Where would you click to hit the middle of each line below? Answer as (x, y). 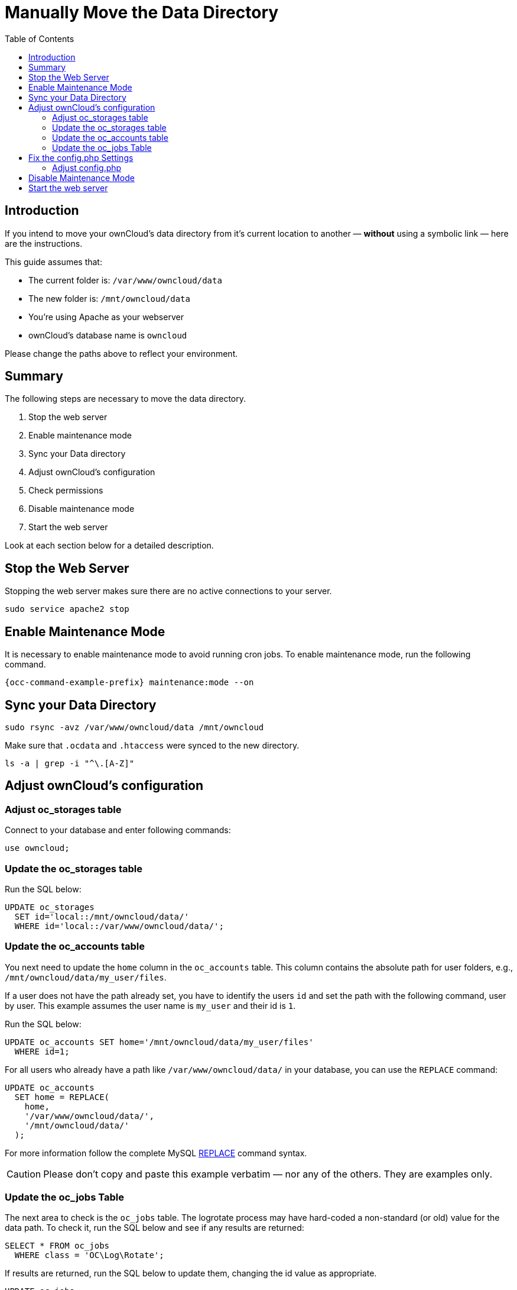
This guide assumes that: (53, 262)
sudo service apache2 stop (67, 609)
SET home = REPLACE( (62, 1097)
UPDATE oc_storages (50, 907)
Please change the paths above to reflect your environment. (121, 353)
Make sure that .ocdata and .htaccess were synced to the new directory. (152, 745)
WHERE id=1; (42, 1051)
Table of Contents (40, 38)
